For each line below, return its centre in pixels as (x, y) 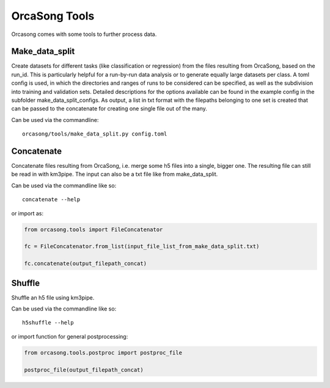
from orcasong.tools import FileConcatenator (94, 229)
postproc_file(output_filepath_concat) (84, 370)
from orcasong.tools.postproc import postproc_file (103, 353)
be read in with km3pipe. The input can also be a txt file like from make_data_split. (115, 174)
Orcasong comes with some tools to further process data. (84, 34)
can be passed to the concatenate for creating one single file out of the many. (109, 109)
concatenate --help (51, 199)
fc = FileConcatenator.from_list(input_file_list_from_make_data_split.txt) (142, 246)
